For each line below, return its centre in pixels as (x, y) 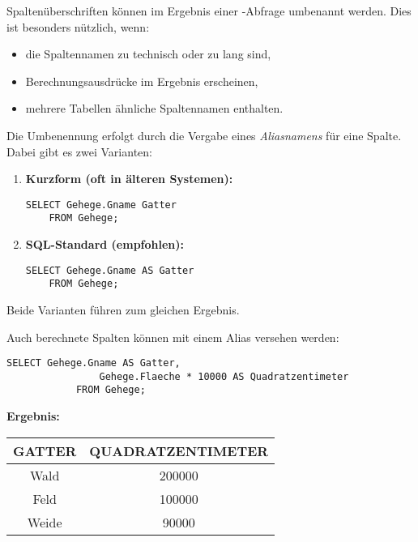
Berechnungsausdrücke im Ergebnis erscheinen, (142, 81)
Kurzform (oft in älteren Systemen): (129, 179)
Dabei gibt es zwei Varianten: (79, 151)
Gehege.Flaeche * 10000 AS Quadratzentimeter (224, 376)
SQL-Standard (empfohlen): (104, 244)
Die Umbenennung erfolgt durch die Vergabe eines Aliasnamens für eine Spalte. (204, 135)
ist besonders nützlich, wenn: (78, 26)
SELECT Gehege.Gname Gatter (101, 205)
